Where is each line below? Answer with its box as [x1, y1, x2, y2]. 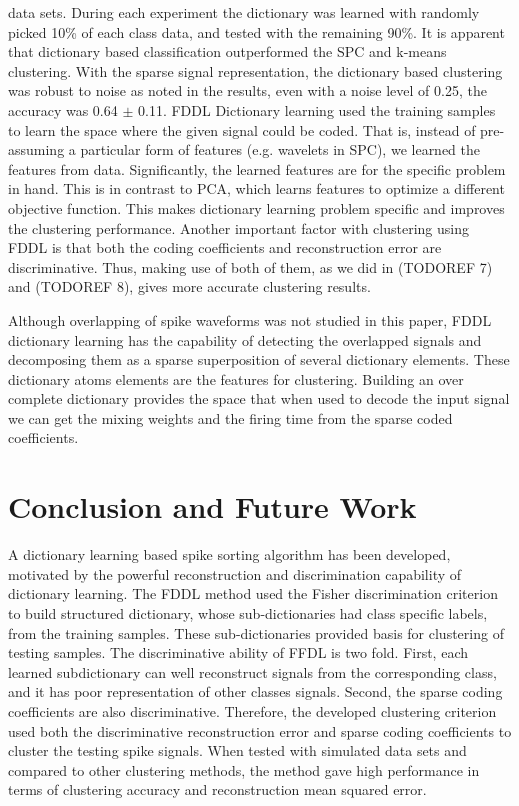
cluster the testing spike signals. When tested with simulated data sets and [8, 740, 467, 761]
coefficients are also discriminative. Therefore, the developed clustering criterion [8, 700, 497, 721]
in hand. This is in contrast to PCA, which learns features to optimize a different [8, 178, 505, 199]
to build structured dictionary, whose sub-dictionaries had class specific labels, [8, 602, 488, 623]
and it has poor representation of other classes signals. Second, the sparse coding [8, 681, 503, 702]
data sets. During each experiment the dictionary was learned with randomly [8, 2, 480, 22]
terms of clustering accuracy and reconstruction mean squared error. [8, 779, 427, 800]
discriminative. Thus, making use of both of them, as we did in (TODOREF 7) [8, 256, 493, 277]
